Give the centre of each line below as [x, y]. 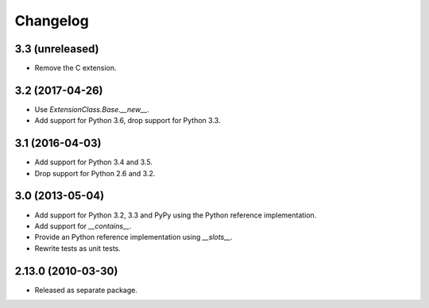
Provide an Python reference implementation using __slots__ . [134, 237]
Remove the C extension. [75, 68]
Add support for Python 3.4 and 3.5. [93, 162]
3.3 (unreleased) [57, 49]
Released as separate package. [86, 290]
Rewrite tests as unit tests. [77, 248]
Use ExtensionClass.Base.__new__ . [92, 109]
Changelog [52, 21]
